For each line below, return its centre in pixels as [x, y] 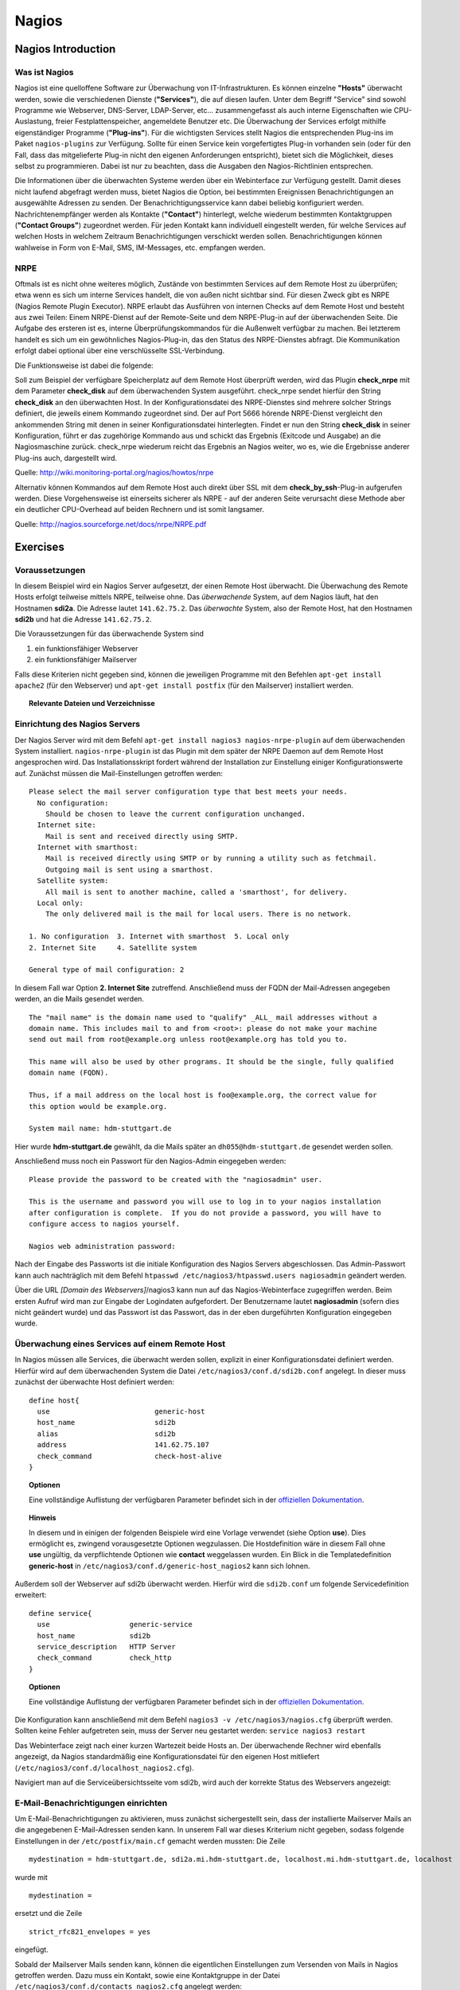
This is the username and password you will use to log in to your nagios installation [205, 1202]
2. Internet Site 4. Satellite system [113, 948]
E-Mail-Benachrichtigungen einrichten [91, 1803]
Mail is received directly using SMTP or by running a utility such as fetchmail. [211, 858]
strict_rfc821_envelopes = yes [90, 1931]
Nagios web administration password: [103, 1246]
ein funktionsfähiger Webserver [86, 648]
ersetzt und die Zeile [49, 1914]
